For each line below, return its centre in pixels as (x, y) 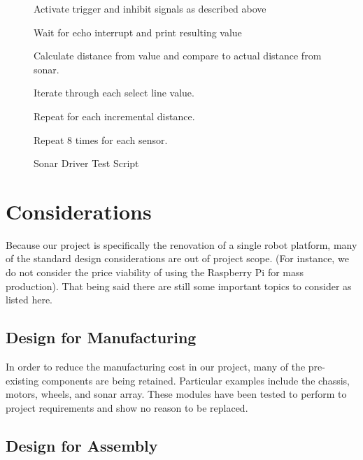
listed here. (29, 300)
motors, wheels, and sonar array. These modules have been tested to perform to (176, 394)
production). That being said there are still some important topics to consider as (179, 286)
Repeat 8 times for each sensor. (101, 139)
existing (22, 380)
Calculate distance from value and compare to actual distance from (178, 56)
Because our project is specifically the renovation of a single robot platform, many (181, 244)
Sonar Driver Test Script (86, 163)
